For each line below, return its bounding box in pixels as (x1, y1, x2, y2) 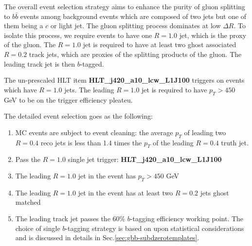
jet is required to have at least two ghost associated (83, 39, 236, 50)
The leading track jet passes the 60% (15, 213, 126, 223)
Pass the (15, 154, 41, 164)
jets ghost (200, 187, 229, 197)
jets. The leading (64, 84, 114, 94)
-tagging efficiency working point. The (130, 213, 244, 223)
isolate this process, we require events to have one (4, 30, 152, 40)
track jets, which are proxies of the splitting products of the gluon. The (29, 49, 242, 59)
